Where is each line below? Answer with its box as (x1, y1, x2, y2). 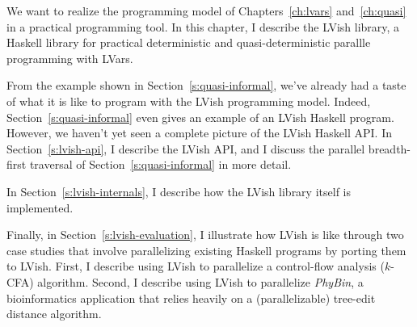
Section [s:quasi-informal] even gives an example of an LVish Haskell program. (6, 108, 394, 125)
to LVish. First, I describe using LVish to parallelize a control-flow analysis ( (6, 258, 385, 275)
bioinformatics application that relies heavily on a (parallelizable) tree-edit (6, 289, 376, 306)
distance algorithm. (6, 305, 102, 322)
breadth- (368, 140, 411, 157)
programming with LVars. (6, 49, 133, 66)
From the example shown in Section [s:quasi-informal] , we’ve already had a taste (6, 77, 406, 94)
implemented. (6, 199, 74, 216)
